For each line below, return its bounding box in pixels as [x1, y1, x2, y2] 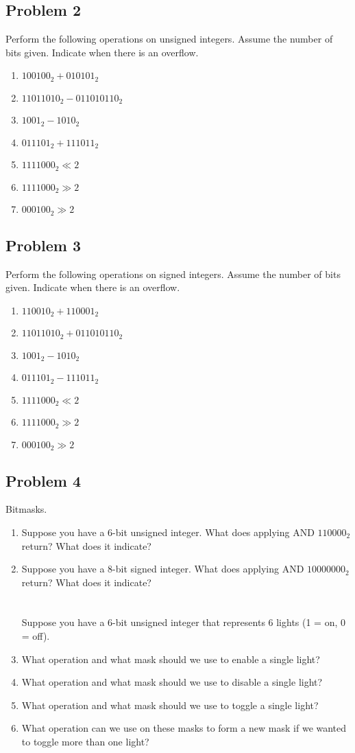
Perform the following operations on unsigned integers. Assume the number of [5, 32, 333, 46]
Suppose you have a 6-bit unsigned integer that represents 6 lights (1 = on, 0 [21, 615, 346, 629]
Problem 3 [5, 234, 81, 255]
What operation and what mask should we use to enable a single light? [21, 651, 320, 666]
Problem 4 [5, 470, 81, 491]
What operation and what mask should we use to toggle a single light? [21, 697, 319, 712]
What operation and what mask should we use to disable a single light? [21, 675, 323, 689]
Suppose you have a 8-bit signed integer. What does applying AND [21, 561, 304, 576]
